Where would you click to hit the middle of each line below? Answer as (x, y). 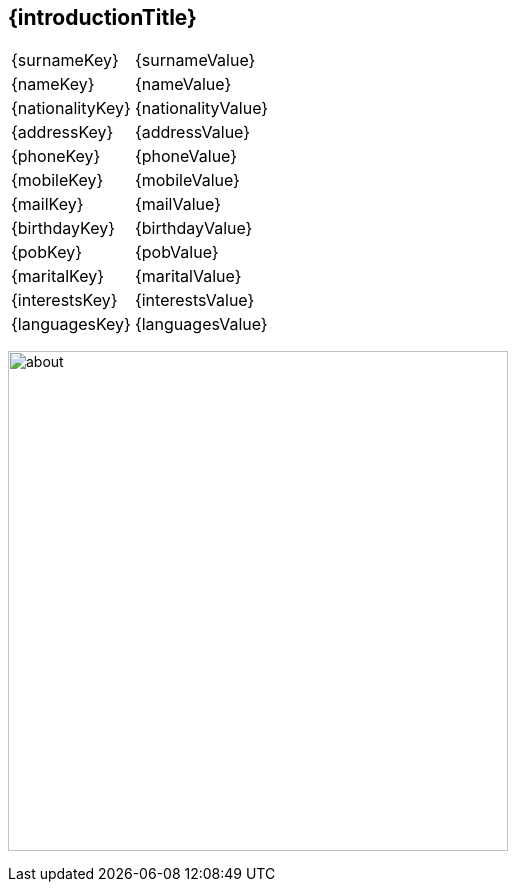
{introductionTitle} (102, 17)
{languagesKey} (71, 324)
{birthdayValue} (193, 228)
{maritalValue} (188, 276)
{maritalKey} (57, 276)
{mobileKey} (57, 180)
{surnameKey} (65, 60)
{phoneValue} (186, 156)
